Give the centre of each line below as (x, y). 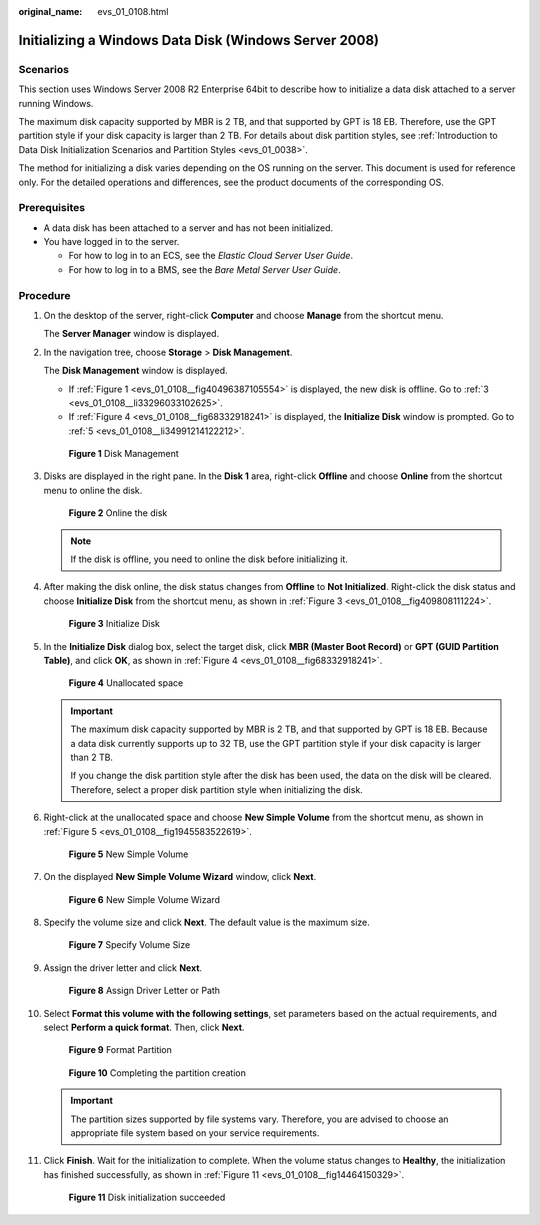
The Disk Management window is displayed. (135, 371)
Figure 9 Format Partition (120, 1050)
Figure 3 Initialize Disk (114, 624)
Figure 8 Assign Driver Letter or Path (144, 991)
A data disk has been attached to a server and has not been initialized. (188, 227)
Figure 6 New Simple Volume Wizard (144, 899)
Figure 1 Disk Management (123, 454)
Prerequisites (51, 208)
